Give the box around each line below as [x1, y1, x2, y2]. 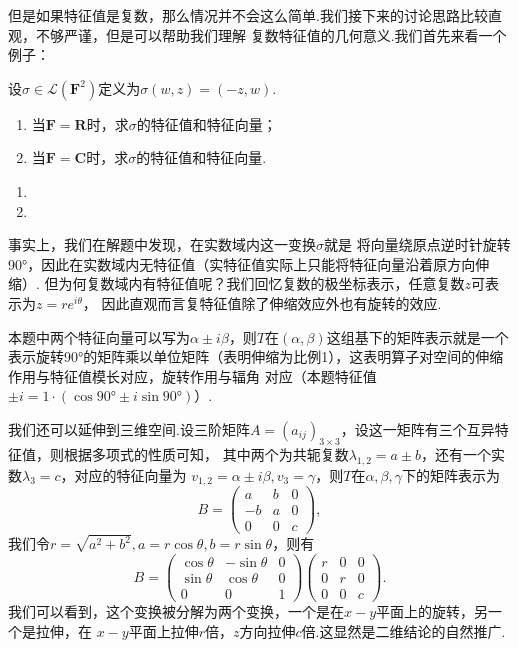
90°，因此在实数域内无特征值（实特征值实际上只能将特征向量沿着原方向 [8, 253, 476, 274]
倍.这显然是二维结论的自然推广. [301, 620, 506, 641]
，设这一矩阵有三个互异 [340, 418, 495, 439]
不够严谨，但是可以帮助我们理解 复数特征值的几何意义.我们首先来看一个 [35, 24, 507, 45]
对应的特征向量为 [74, 464, 187, 485]
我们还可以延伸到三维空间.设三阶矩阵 [8, 418, 250, 439]
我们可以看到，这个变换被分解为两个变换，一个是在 [8, 601, 344, 622]
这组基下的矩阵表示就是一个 [326, 326, 509, 347]
